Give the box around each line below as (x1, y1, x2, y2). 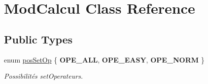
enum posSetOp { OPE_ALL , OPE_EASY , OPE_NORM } (4, 54, 205, 64)
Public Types (4, 31, 73, 46)
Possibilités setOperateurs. (4, 71, 83, 81)
